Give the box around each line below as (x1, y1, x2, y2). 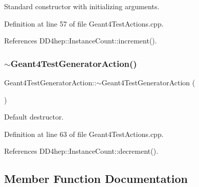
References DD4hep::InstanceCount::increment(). (4, 35, 157, 46)
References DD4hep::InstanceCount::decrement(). (4, 146, 159, 156)
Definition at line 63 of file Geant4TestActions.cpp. (4, 128, 164, 139)
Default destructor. (4, 111, 64, 122)
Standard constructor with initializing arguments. (4, 1, 160, 11)
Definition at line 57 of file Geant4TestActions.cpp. (4, 18, 164, 29)
